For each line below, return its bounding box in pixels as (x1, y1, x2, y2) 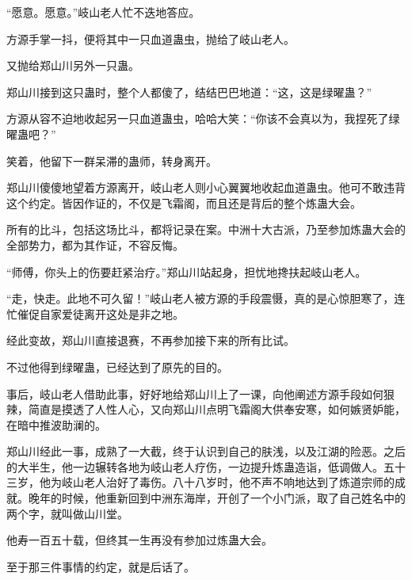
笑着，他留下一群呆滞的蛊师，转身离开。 (6, 152, 217, 169)
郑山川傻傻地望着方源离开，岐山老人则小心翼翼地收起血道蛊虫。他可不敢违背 (6, 179, 406, 196)
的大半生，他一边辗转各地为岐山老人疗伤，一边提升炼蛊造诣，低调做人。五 (6, 458, 395, 475)
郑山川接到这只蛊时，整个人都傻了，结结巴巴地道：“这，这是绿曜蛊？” (6, 83, 372, 100)
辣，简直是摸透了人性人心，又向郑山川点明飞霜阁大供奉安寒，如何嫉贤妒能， (6, 401, 406, 418)
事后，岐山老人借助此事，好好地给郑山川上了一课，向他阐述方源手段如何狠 (6, 385, 395, 402)
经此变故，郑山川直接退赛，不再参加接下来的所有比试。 (6, 332, 295, 349)
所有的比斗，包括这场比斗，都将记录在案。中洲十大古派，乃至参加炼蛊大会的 (6, 221, 406, 238)
